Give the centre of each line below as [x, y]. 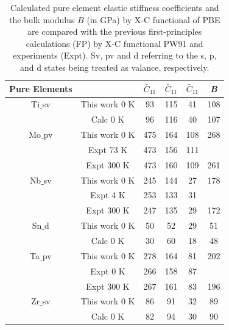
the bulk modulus [42, 19]
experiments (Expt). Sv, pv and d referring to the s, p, [115, 55]
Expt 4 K [108, 195]
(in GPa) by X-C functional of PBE [153, 19]
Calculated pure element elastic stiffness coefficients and [114, 7]
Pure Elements [41, 88]
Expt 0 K [108, 271]
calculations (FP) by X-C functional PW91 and [114, 43]
